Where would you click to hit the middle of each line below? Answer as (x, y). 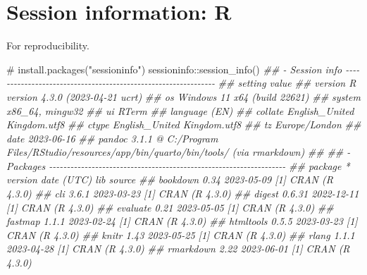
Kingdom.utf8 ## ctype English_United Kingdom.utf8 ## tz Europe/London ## (184, 124)
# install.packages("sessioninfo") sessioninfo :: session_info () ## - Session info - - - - (183, 69)
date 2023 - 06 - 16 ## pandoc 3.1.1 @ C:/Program (112, 138)
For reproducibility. (48, 45)
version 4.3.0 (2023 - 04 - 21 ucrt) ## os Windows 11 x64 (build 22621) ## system (183, 96)
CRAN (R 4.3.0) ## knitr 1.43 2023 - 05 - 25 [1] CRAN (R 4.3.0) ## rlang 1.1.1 (181, 234)
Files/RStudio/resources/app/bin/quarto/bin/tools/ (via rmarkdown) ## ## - (179, 152)
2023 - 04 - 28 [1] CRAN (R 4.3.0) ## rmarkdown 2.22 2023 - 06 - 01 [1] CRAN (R (178, 249)
